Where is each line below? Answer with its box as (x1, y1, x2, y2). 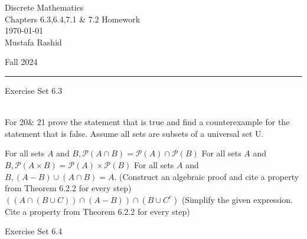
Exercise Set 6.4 (5, 225, 63, 237)
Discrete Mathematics (5, 1, 84, 13)
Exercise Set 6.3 (5, 84, 63, 96)
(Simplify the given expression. (181, 193, 293, 205)
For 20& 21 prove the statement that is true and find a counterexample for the (5, 116, 290, 128)
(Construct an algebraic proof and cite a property (119, 170, 299, 182)
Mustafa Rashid (5, 35, 62, 48)
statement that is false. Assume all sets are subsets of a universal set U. (5, 127, 264, 139)
